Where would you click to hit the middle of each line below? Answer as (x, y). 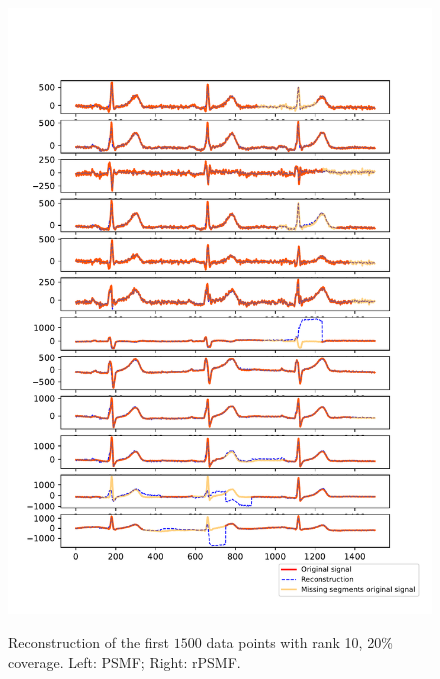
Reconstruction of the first (89, 641)
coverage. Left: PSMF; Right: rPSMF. (124, 661)
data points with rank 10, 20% (299, 641)
